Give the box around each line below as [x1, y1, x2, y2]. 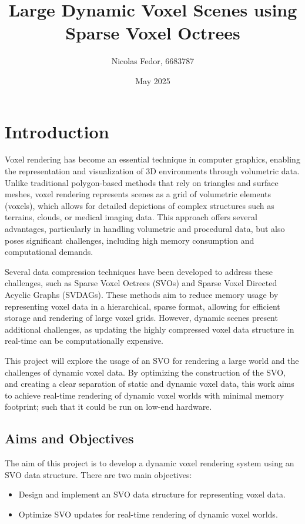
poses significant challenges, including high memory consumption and [5, 234, 254, 246]
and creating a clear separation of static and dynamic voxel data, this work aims [5, 377, 294, 390]
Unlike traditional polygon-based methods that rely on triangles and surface [5, 176, 279, 188]
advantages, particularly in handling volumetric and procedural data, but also [5, 223, 285, 234]
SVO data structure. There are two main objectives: [5, 468, 192, 480]
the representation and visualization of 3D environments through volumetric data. [5, 165, 300, 177]
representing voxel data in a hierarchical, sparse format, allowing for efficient [5, 300, 280, 312]
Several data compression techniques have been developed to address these [5, 265, 273, 277]
